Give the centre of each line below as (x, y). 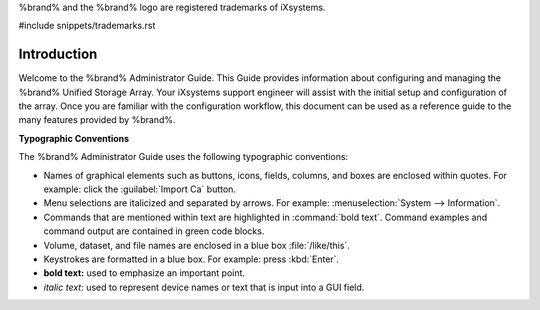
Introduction (58, 54)
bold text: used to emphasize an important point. (144, 273)
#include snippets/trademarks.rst (87, 26)
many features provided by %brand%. (97, 120)
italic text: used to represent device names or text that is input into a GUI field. (204, 287)
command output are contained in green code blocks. (154, 231)
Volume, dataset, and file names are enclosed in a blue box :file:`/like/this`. (196, 245)
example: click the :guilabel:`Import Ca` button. (140, 189)
